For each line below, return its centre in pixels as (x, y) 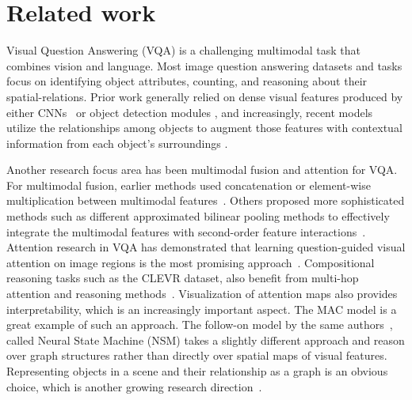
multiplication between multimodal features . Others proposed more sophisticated (206, 200)
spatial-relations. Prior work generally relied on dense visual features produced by (205, 96)
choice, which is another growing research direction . (134, 386)
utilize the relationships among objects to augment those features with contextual (204, 128)
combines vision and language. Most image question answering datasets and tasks (204, 65)
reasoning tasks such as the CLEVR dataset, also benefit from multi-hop (183, 278)
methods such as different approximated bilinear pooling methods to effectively (198, 216)
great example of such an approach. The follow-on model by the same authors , (200, 325)
